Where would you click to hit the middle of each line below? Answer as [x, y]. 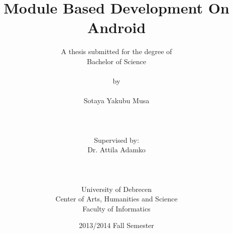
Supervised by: [117, 140]
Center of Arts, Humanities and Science [117, 199]
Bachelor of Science [117, 61]
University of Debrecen [117, 189]
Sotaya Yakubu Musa [117, 100]
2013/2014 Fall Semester [117, 225]
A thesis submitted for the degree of [117, 51]
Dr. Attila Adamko [117, 150]
